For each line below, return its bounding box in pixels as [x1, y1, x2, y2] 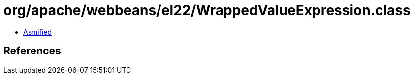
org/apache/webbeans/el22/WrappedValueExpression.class [3, 2, 411, 19]
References [3, 45, 61, 57]
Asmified [23, 27, 52, 36]
